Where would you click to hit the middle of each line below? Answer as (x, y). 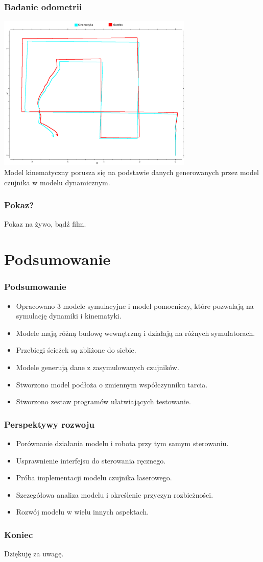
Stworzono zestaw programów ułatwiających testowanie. (103, 401)
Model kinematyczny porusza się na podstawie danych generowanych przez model (131, 172)
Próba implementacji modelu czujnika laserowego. (94, 478)
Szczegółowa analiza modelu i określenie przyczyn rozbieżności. (115, 494)
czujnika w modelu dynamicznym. (57, 182)
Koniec (19, 534)
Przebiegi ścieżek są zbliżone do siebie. (76, 350)
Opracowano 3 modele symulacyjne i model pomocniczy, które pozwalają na (135, 306)
